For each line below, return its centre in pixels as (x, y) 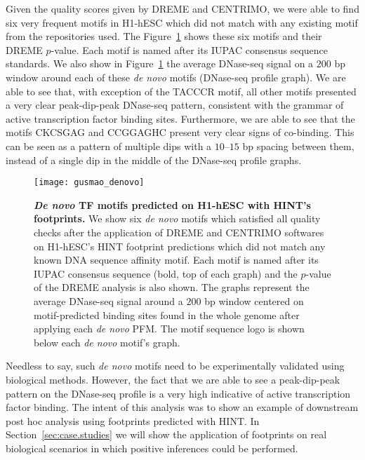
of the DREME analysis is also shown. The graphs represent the (172, 287)
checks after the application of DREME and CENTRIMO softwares (179, 232)
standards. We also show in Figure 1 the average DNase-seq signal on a (160, 63)
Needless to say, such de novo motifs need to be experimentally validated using (175, 366)
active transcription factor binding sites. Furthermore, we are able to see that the (180, 118)
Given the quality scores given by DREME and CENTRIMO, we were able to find (182, 8)
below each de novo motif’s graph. (107, 342)
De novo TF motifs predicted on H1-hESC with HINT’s (172, 204)
